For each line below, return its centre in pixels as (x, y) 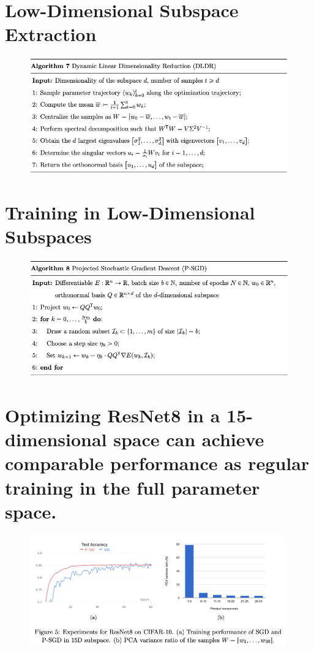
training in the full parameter (133, 487)
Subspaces (48, 236)
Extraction (51, 34)
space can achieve (189, 439)
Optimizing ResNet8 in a (113, 415)
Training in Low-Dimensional (130, 212)
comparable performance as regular (157, 463)
